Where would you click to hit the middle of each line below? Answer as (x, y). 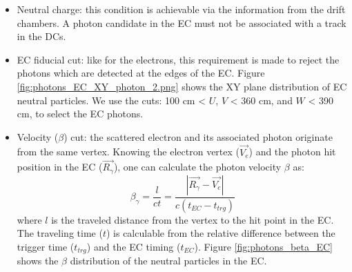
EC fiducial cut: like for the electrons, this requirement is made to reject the (178, 59)
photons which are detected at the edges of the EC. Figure (141, 73)
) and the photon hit (292, 152)
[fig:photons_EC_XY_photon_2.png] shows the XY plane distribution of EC (182, 86)
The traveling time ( (60, 233)
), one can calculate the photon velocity (197, 167)
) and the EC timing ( (134, 246)
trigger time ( (46, 246)
